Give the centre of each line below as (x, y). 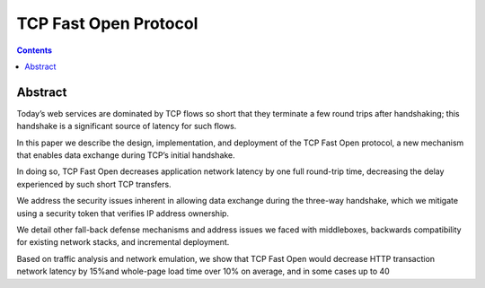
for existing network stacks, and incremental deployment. (123, 242)
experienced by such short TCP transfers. (94, 184)
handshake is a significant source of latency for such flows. (127, 127)
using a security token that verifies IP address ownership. (123, 213)
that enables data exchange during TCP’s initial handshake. (126, 155)
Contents (35, 50)
